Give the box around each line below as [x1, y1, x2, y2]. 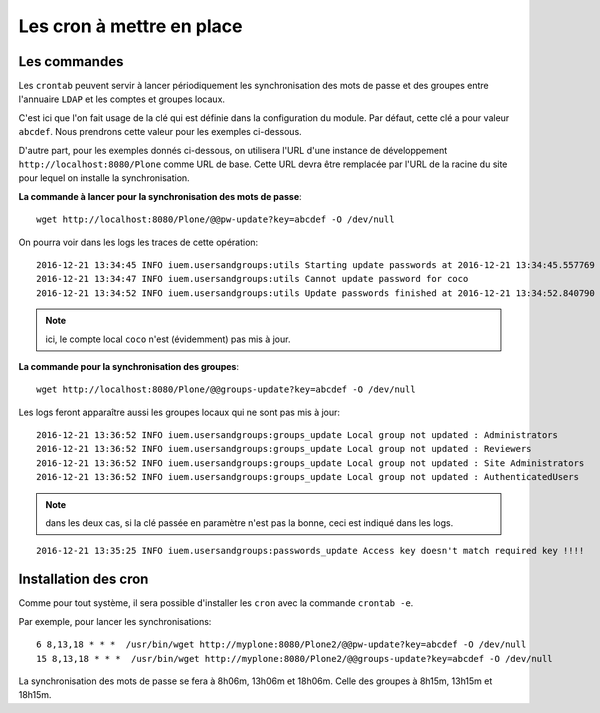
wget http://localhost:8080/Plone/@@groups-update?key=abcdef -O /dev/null [36, 384, 416, 395]
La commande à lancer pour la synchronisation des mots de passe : [18, 190, 302, 202]
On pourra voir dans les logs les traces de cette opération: [18, 236, 259, 248]
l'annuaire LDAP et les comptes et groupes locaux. [18, 93, 225, 105]
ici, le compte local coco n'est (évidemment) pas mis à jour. [45, 333, 291, 345]
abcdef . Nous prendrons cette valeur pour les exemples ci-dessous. [18, 126, 302, 138]
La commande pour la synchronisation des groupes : [18, 360, 240, 372]
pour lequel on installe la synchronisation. [18, 172, 190, 184]
